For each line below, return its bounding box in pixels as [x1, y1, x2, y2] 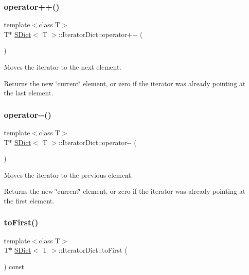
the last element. [4, 88, 53, 98]
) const [4, 261, 25, 271]
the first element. [4, 195, 54, 205]
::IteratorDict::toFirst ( [58, 245, 127, 255]
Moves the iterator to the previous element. [4, 169, 133, 180]
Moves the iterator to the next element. [4, 62, 122, 72]
